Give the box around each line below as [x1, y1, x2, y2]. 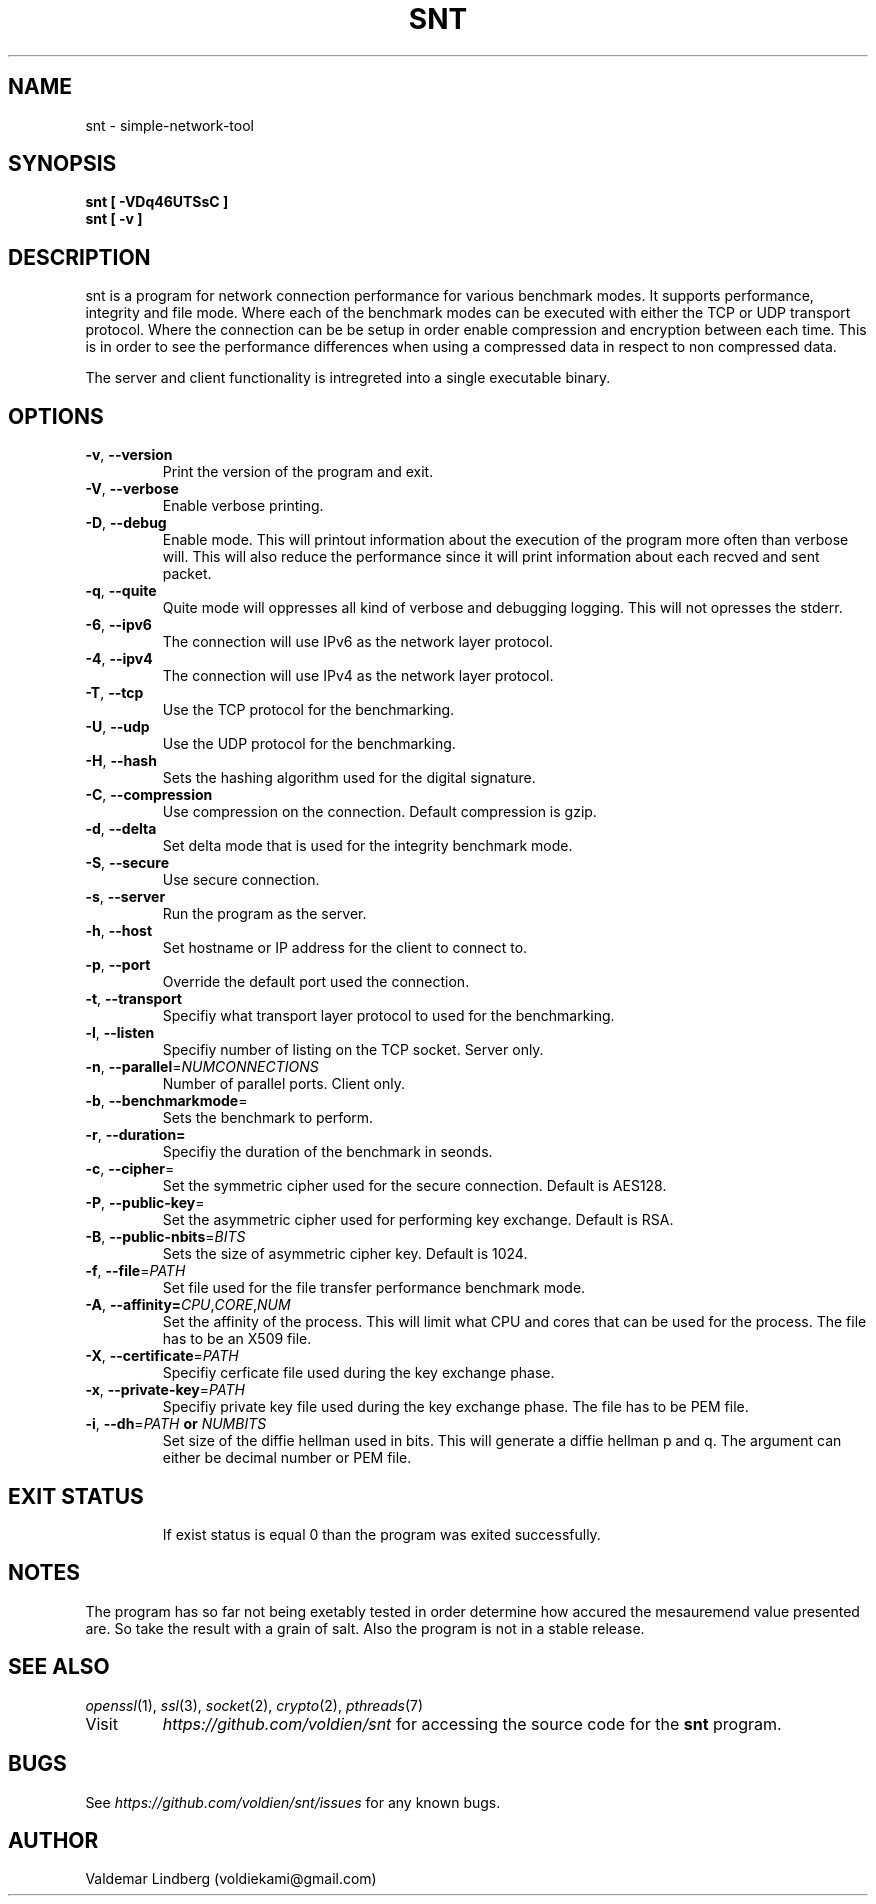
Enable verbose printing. [162, 497, 324, 515]
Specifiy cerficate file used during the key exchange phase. [162, 1364, 555, 1382]
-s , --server [85, 888, 166, 906]
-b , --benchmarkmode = [85, 1092, 248, 1110]
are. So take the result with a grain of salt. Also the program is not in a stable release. [85, 1619, 645, 1637]
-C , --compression [85, 786, 213, 804]
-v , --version [85, 446, 173, 464]
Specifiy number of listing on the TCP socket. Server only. [162, 1041, 544, 1059]
